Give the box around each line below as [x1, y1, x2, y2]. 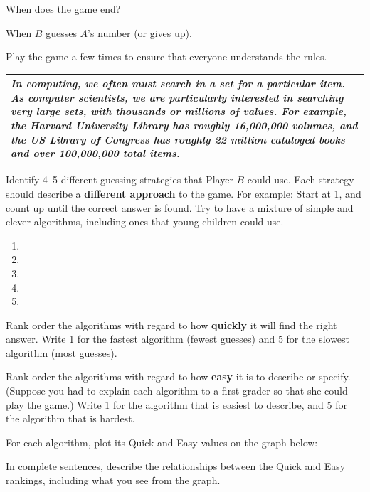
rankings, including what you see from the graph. [6, 473, 221, 488]
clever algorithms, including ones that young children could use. [6, 214, 284, 229]
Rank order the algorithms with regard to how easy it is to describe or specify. [6, 369, 351, 384]
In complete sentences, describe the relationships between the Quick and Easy [6, 459, 346, 474]
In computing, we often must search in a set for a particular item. [11, 76, 345, 91]
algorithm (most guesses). [6, 345, 117, 360]
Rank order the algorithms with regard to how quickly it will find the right [6, 317, 337, 332]
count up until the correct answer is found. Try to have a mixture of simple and [6, 200, 354, 215]
